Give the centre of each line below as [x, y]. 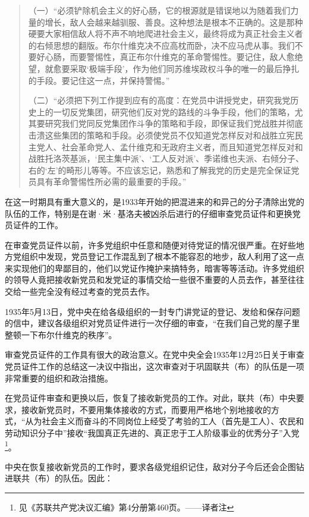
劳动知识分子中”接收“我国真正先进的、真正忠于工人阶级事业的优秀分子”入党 [152, 433]
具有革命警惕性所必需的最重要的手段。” [111, 182]
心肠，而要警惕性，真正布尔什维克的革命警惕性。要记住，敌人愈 [170, 57]
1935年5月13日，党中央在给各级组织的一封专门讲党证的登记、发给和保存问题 [152, 311]
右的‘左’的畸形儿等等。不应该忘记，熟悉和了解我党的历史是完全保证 [160, 170]
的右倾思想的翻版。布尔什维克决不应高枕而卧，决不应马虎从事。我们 [161, 45]
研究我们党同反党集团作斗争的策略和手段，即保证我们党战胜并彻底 [174, 123]
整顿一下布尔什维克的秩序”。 [61, 334]
